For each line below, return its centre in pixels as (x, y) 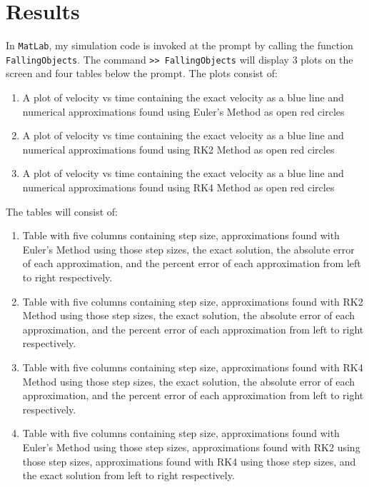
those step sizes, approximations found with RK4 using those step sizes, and (189, 461)
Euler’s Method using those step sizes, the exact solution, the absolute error (188, 249)
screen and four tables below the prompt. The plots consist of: (142, 73)
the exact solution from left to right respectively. (128, 475)
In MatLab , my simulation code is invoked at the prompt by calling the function (180, 45)
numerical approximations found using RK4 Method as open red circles (178, 187)
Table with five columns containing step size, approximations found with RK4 (193, 367)
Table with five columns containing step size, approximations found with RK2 (193, 301)
